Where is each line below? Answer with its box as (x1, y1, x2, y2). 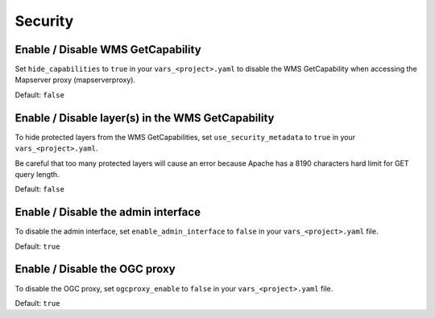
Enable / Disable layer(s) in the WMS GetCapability (14, 111, 275, 125)
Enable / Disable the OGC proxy (14, 262, 176, 276)
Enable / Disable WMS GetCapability (14, 43, 201, 56)
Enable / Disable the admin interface (14, 205, 201, 219)
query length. (14, 169, 60, 179)
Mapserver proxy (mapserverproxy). (14, 75, 136, 85)
